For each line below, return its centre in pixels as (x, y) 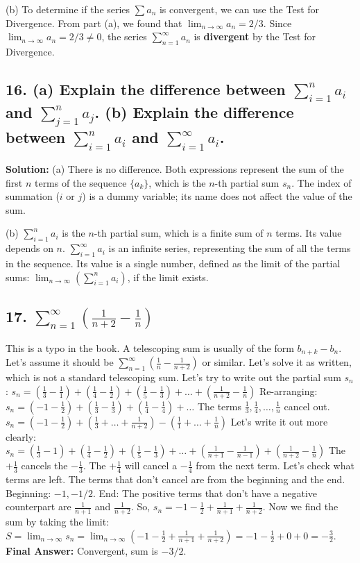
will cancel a (151, 465)
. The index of (322, 182)
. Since (277, 23)
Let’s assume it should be (60, 362)
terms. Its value (309, 233)
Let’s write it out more (279, 421)
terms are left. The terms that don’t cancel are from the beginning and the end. (175, 479)
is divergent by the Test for (255, 36)
